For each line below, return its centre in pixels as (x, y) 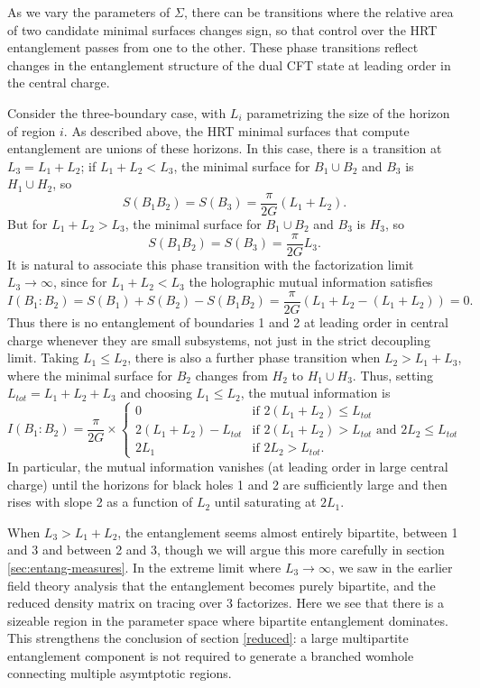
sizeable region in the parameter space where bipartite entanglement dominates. (228, 620)
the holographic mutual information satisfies (311, 282)
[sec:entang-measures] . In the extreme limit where (144, 567)
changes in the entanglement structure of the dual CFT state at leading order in (229, 64)
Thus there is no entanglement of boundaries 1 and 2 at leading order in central (228, 321)
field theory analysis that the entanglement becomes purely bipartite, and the (222, 585)
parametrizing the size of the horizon (348, 112)
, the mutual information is (315, 393)
